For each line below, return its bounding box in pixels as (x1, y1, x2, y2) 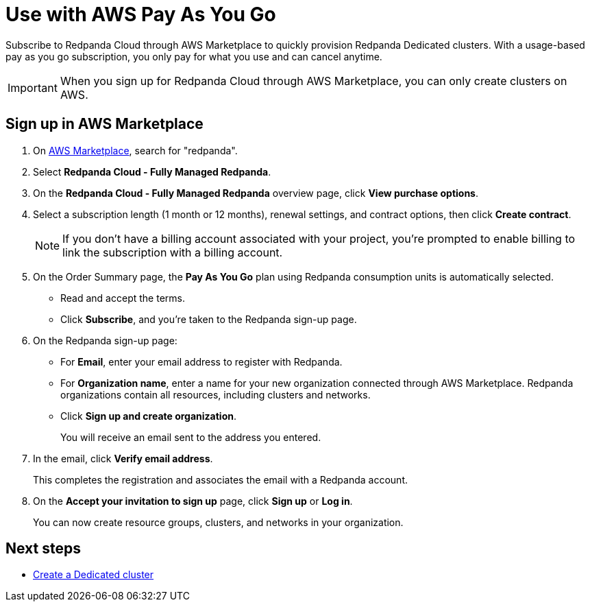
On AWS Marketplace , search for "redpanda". (33, 144, 238, 156)
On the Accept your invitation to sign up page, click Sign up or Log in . (33, 495, 353, 507)
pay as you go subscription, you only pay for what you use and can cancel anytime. (5, 50, 382, 62)
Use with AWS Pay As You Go (5, 3, 276, 26)
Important (8, 80, 58, 95)
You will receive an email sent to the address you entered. (60, 431, 321, 443)
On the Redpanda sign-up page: (33, 334, 177, 346)
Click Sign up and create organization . (60, 409, 237, 422)
